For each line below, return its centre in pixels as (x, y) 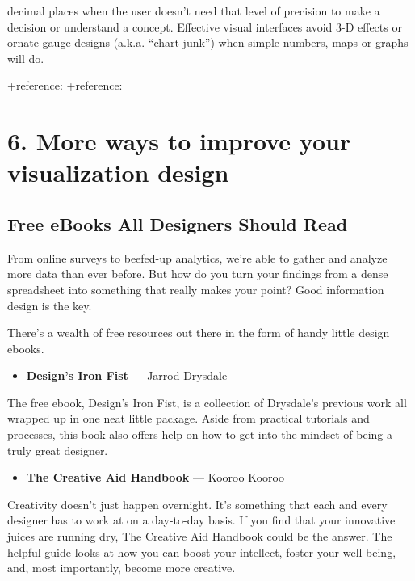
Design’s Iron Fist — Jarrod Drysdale (127, 375)
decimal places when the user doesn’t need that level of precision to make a (194, 11)
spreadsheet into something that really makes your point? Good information (196, 289)
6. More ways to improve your (179, 141)
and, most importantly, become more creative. (122, 568)
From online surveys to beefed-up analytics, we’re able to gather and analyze (197, 257)
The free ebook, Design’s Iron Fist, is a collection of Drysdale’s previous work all (207, 402)
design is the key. (50, 305)
